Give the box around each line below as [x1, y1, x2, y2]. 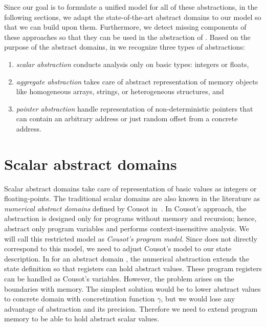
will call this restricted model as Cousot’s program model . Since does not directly [4, 233, 257, 244]
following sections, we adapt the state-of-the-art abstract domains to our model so [4, 11, 261, 22]
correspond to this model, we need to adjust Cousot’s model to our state [4, 243, 232, 254]
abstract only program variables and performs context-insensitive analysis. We [4, 223, 249, 234]
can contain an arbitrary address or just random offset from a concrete [16, 113, 238, 124]
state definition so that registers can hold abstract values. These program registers [4, 263, 262, 274]
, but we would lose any [161, 293, 235, 304]
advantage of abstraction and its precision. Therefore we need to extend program [4, 303, 258, 314]
